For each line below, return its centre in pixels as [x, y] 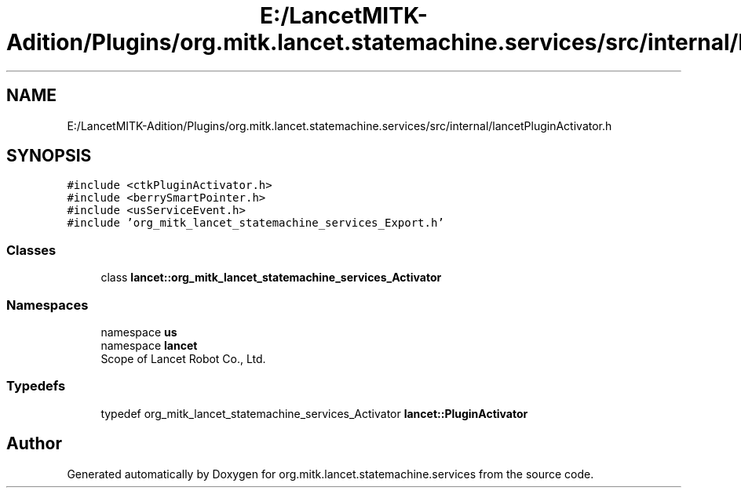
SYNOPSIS [49, 156]
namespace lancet [149, 345]
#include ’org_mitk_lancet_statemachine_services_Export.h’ [256, 223]
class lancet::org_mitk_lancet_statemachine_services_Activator [271, 278]
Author [34, 444]
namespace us [139, 332]
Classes [31, 250]
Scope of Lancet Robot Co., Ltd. [183, 358]
